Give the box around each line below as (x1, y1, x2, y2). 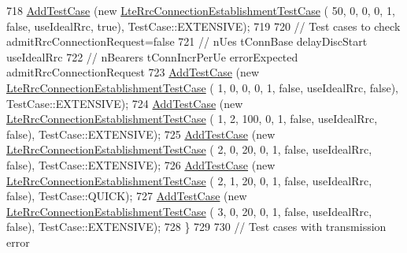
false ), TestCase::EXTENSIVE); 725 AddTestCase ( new (6, 125, 276, 142)
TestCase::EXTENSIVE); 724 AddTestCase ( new (6, 95, 243, 111)
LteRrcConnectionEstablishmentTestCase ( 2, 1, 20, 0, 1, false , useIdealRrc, (6, 172, 372, 188)
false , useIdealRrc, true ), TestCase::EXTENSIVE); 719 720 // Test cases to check (6, 17, 401, 34)
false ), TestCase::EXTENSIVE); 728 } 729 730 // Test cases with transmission (6, 218, 387, 235)
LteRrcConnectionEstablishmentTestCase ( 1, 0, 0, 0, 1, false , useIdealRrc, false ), (6, 79, 399, 95)
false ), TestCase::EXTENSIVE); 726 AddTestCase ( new (6, 156, 276, 173)
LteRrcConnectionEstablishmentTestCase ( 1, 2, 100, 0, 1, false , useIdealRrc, (6, 110, 378, 127)
